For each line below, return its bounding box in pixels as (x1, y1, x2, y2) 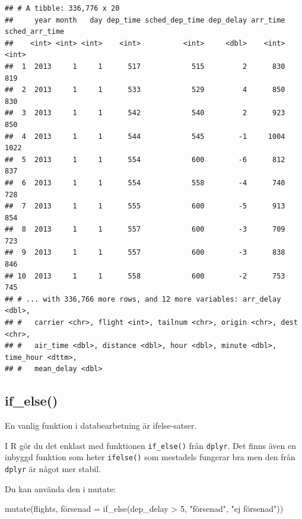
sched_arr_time (5, 27, 65, 36)
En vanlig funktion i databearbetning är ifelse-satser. (5, 419, 197, 432)
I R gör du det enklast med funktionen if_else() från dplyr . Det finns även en (5, 439, 296, 451)
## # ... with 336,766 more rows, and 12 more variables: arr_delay (5, 295, 281, 303)
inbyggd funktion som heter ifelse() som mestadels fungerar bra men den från (5, 451, 295, 463)
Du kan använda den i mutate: (5, 482, 116, 495)
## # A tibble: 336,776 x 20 (5, 4, 120, 12)
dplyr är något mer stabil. (5, 463, 101, 475)
